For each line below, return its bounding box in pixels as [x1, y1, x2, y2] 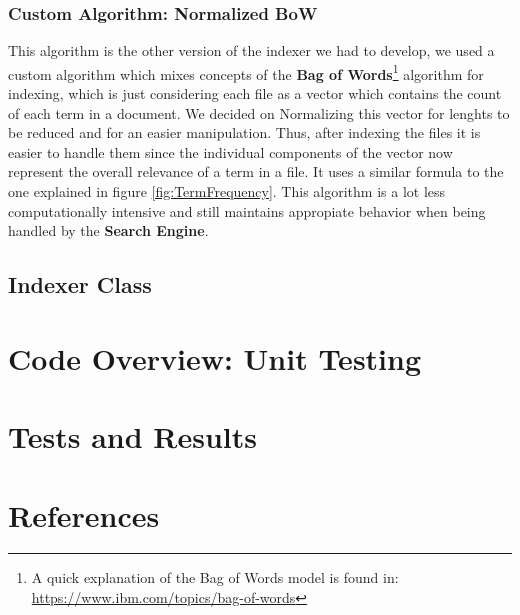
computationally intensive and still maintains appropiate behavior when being [8, 200, 486, 221]
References [8, 494, 160, 535]
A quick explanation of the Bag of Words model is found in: [31, 567, 399, 588]
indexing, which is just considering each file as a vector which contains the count [8, 83, 502, 104]
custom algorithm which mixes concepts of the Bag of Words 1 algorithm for [8, 60, 484, 84]
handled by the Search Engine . [8, 220, 209, 241]
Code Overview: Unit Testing [8, 337, 422, 378]
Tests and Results [8, 416, 257, 457]
